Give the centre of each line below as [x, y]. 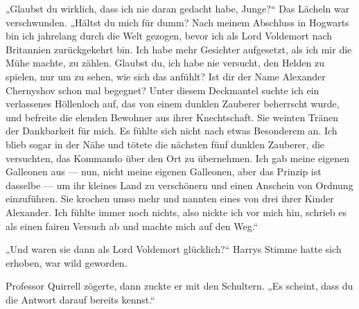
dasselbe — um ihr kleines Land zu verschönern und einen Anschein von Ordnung [179, 185]
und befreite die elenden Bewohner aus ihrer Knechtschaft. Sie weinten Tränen [172, 117]
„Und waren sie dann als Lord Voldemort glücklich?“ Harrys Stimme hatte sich [174, 249]
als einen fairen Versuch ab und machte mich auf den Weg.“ [132, 226]
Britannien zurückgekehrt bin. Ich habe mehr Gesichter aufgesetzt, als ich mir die [179, 49]
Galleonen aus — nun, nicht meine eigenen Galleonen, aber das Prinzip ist [164, 171]
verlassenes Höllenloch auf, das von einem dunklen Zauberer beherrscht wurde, [173, 104]
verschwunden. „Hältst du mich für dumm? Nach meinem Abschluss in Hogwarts [177, 22]
